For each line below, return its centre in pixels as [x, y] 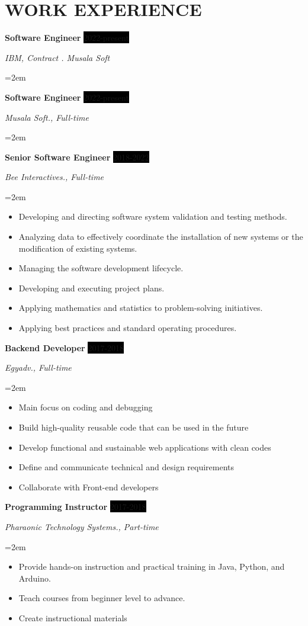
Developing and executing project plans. [92, 288]
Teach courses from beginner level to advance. [102, 598]
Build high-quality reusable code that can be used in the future [134, 427]
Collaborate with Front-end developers [89, 487]
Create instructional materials [73, 617]
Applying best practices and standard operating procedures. [128, 328]
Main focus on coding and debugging [86, 407]
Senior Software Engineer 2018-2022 [77, 157]
